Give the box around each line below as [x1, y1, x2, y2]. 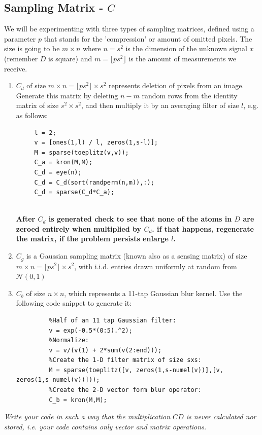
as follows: [16, 110, 48, 120]
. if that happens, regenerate [152, 223, 254, 234]
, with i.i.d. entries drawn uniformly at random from [74, 261, 237, 271]
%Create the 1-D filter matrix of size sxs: [49, 356, 202, 364]
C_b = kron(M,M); [49, 396, 107, 404]
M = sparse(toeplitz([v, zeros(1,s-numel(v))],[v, [49, 366, 223, 374]
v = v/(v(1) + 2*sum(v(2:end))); [49, 346, 162, 354]
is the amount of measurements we [128, 53, 237, 63]
